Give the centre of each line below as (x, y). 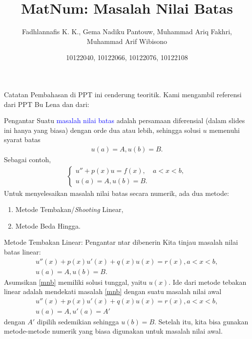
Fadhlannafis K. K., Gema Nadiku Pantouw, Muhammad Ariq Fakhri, (127, 32)
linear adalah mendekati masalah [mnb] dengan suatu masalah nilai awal (113, 291)
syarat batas (22, 139)
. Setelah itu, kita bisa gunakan (201, 321)
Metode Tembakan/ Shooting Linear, (69, 209)
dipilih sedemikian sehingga (78, 321)
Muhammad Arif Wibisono (127, 41)
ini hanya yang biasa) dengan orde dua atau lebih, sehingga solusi (102, 130)
